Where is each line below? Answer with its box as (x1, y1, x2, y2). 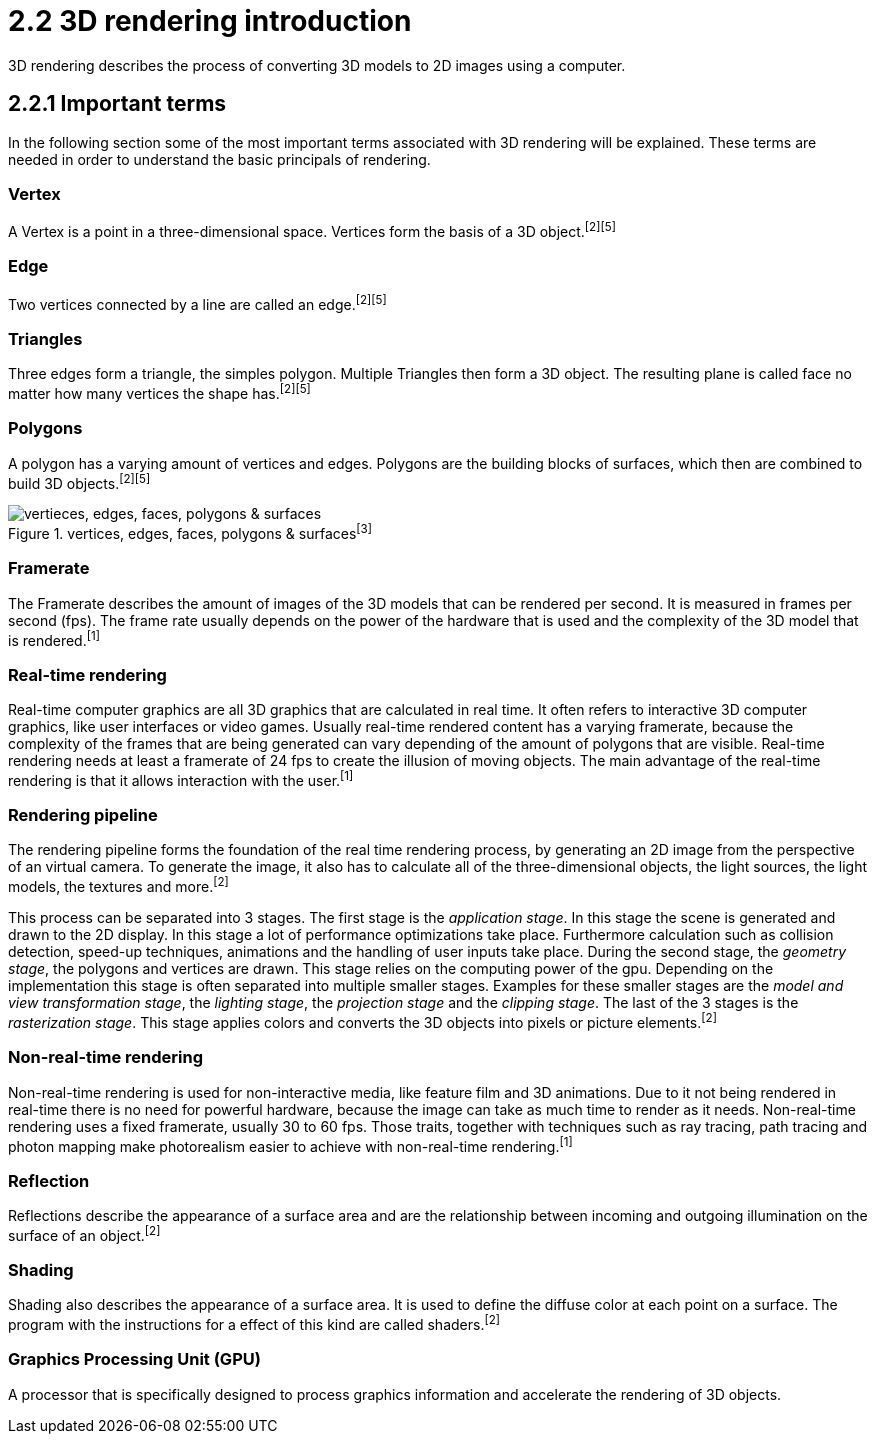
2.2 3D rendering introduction (8, 4, 412, 38)
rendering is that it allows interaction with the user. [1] (8, 769, 354, 789)
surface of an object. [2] (8, 1223, 161, 1244)
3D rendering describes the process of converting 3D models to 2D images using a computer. (8, 56, 626, 74)
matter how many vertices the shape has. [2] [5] (8, 382, 311, 402)
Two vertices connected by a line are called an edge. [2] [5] (8, 292, 387, 313)
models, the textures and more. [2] (8, 875, 229, 896)
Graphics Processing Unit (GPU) (8, 1349, 261, 1370)
